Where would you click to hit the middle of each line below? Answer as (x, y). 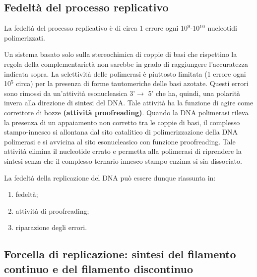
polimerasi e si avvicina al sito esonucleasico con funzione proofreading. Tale (120, 141)
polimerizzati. (25, 37)
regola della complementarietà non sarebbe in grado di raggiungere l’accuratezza (126, 64)
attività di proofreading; (52, 210)
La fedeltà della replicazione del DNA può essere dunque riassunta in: (110, 177)
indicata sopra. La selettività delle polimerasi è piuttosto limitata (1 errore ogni (125, 73)
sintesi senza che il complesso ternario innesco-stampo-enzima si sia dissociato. (123, 161)
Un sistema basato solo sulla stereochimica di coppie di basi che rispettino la (121, 54)
